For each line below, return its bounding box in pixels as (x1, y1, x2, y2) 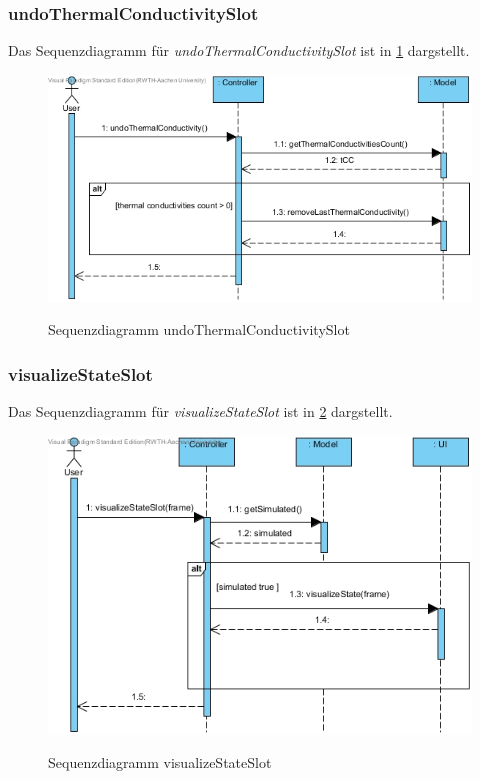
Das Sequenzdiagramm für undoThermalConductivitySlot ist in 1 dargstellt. (8, 40, 470, 61)
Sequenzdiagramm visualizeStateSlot (48, 752, 272, 773)
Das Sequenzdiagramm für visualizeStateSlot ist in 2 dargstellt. (8, 401, 393, 422)
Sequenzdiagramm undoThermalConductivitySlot (48, 319, 350, 340)
